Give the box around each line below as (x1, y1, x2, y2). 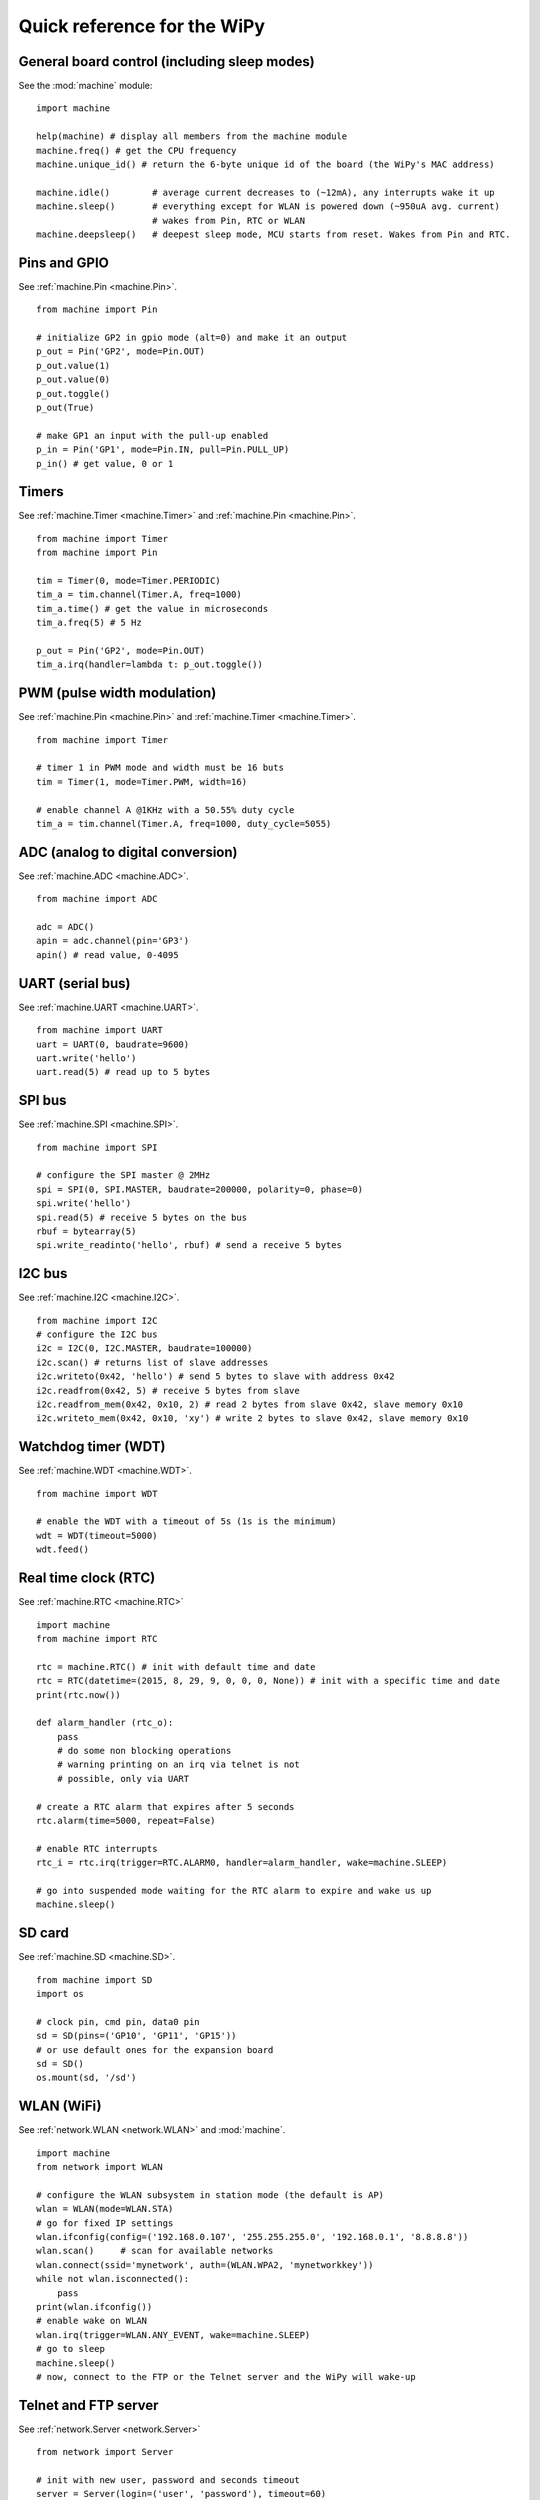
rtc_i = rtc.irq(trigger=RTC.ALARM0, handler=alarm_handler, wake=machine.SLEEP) (36, 1857, 448, 1869)
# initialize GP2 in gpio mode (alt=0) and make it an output (36, 332, 348, 344)
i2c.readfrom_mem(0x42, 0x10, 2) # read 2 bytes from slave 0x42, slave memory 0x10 (36, 1399, 464, 1410)
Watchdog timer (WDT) (18, 1438, 166, 1455)
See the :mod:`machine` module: (18, 80, 153, 92)
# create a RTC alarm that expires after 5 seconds (36, 1801, 295, 1812)
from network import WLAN (36, 2161, 164, 2173)
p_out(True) (36, 402, 95, 413)
